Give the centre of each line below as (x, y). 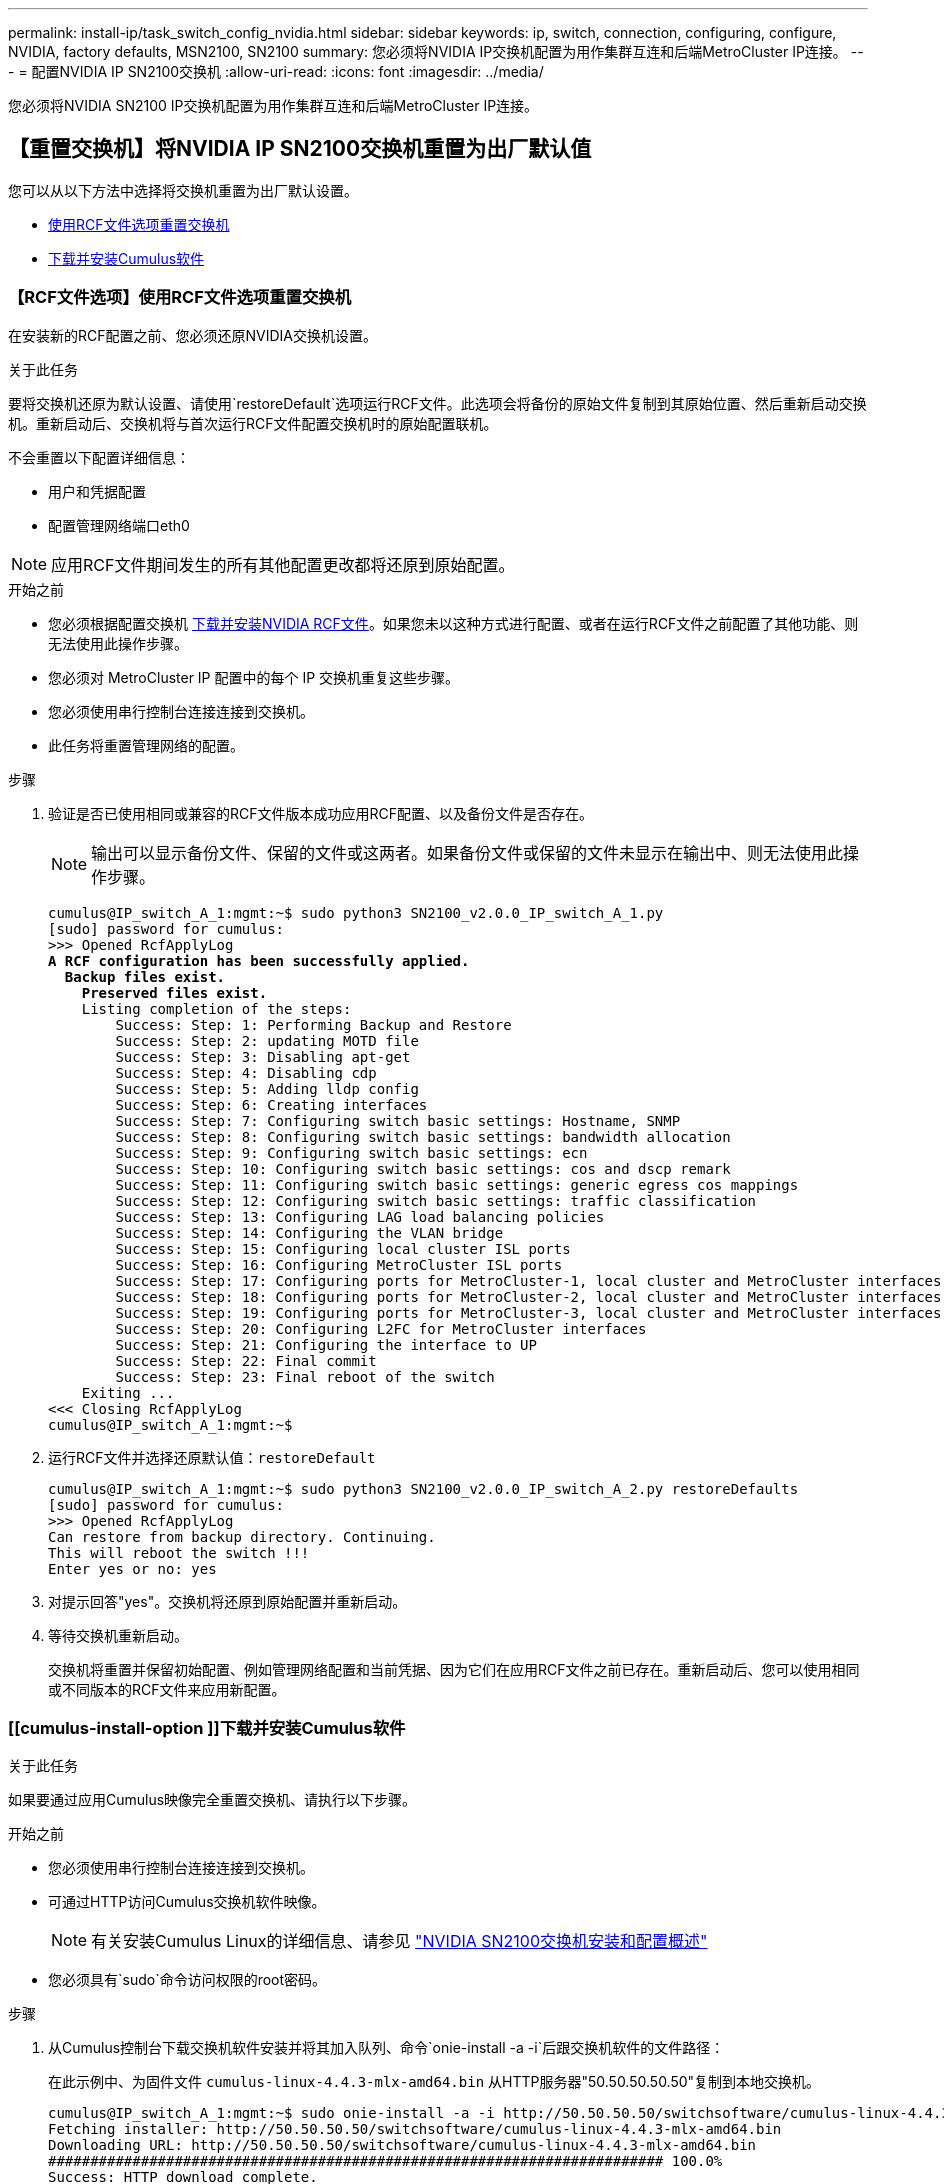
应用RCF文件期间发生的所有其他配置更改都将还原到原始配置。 (283, 564)
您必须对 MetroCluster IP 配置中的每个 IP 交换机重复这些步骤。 (254, 677)
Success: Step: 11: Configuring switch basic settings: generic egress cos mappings (457, 1184)
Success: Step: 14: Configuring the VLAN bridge (309, 1232)
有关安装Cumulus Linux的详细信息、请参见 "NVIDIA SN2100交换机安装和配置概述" (399, 1941)
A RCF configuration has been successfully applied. (259, 960)
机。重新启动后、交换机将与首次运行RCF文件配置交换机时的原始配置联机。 (253, 423)
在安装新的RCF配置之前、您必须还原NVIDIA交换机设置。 (192, 335)
